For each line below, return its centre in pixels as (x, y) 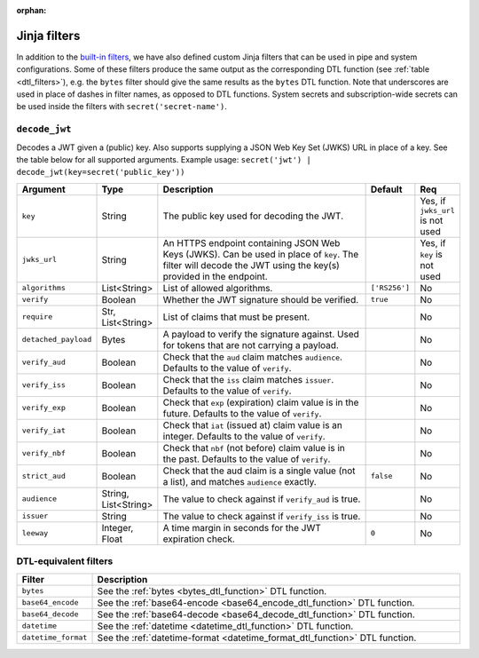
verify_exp (44, 408)
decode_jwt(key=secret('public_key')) (101, 172)
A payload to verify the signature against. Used (261, 334)
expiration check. (199, 539)
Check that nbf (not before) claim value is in (254, 448)
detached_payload (57, 340)
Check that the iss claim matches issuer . (248, 379)
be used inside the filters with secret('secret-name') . (122, 107)
